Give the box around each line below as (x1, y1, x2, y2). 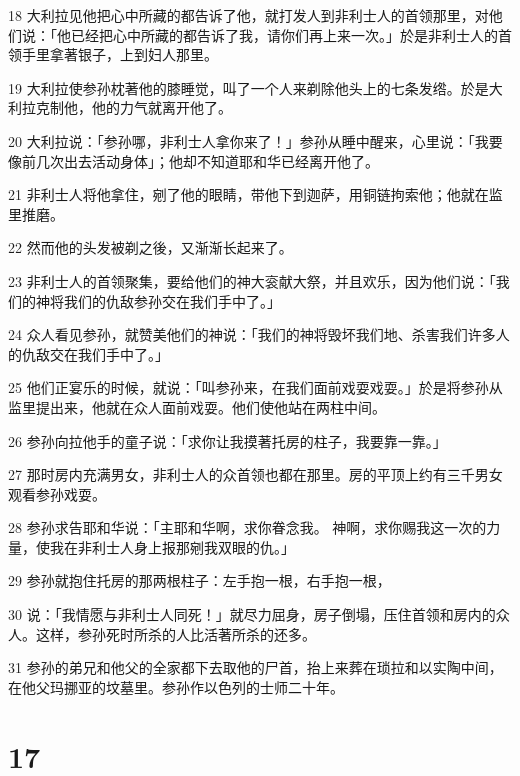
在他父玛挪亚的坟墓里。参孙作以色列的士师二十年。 (8, 676, 344, 697)
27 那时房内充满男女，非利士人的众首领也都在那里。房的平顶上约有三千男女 (8, 464, 503, 485)
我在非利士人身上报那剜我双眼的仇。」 (49, 536, 295, 557)
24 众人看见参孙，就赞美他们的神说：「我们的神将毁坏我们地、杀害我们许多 (8, 324, 496, 345)
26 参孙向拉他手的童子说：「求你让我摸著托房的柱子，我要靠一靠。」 (8, 430, 447, 451)
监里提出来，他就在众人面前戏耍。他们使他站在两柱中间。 (8, 396, 386, 417)
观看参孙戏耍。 (8, 483, 106, 504)
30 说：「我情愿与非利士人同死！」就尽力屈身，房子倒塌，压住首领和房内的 (8, 604, 496, 625)
